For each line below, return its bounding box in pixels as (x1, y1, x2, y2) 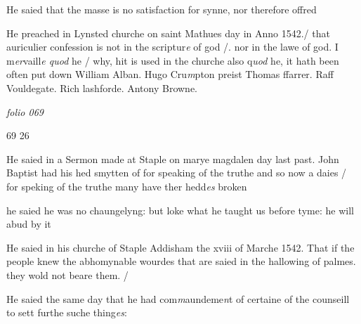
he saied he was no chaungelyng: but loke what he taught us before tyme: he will (6, 202, 354, 217)
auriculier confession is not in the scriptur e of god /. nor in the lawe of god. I (6, 39, 339, 54)
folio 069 (6, 104, 44, 119)
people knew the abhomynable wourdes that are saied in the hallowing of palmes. (6, 254, 356, 268)
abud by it (6, 216, 51, 231)
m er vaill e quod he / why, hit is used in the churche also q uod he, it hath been (6, 53, 339, 67)
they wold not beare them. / (6, 267, 129, 282)
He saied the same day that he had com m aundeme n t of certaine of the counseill (6, 291, 350, 306)
